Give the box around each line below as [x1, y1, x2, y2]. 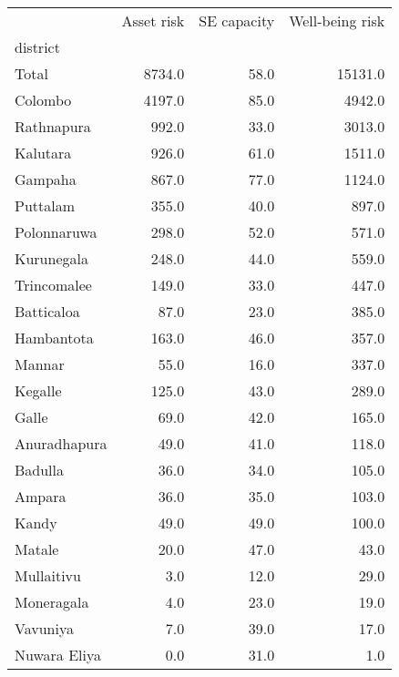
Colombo [15, 89, 72, 110]
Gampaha [15, 169, 77, 190]
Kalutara [15, 142, 72, 163]
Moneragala [15, 591, 89, 612]
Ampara [15, 486, 66, 507]
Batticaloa [15, 301, 80, 322]
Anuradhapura [15, 433, 107, 454]
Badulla [15, 459, 65, 480]
